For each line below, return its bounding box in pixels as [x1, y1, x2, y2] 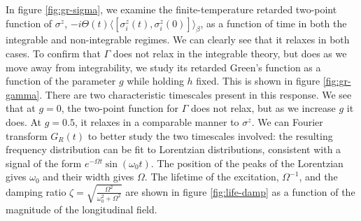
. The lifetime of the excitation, [144, 169, 279, 184]
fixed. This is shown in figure [196, 73, 320, 88]
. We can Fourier [251, 114, 323, 129]
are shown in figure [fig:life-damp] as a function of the [125, 184, 355, 199]
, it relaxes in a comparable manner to [74, 114, 239, 129]
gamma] [6, 87, 40, 101]
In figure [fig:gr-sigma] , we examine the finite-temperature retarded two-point [6, 2, 337, 16]
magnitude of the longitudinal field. [6, 202, 157, 217]
